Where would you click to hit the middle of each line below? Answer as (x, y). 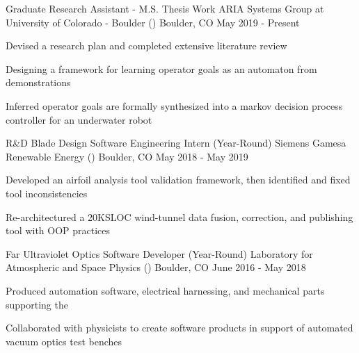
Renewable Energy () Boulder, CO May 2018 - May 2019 (127, 156)
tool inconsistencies (47, 193)
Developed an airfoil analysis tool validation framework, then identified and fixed (178, 180)
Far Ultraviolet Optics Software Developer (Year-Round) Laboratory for (159, 253)
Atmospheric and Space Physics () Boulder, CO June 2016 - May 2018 (156, 267)
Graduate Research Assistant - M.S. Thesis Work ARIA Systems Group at (165, 8)
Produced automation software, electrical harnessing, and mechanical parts (165, 290)
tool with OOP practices (58, 230)
